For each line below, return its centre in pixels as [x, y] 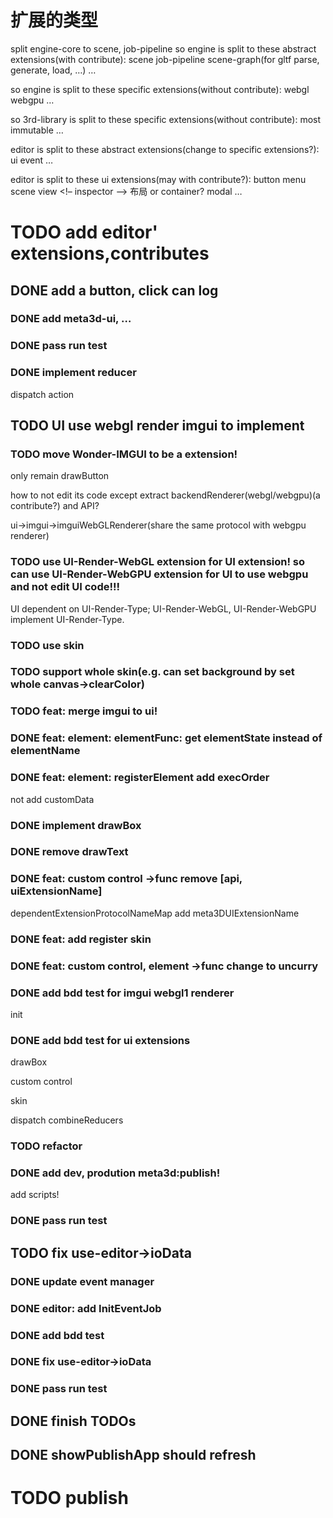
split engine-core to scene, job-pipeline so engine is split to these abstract [163, 48]
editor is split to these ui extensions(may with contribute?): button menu [158, 179]
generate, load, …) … [53, 70]
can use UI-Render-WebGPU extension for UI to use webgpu [159, 574]
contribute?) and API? [55, 506]
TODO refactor [46, 1146]
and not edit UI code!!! [65, 587]
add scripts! [35, 1195]
